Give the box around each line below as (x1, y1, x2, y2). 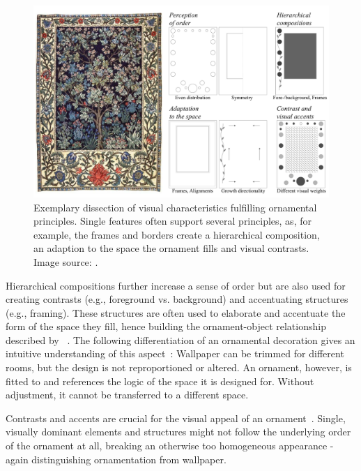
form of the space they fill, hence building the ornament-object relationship (6, 319, 326, 334)
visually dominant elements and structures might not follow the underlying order (6, 424, 351, 439)
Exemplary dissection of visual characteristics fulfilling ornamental (33, 200, 317, 214)
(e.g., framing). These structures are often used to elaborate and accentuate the (6, 305, 346, 320)
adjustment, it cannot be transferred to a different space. (6, 387, 249, 402)
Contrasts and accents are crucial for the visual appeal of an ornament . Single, (6, 410, 346, 425)
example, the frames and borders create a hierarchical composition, (33, 227, 320, 241)
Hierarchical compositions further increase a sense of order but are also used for (6, 278, 346, 292)
